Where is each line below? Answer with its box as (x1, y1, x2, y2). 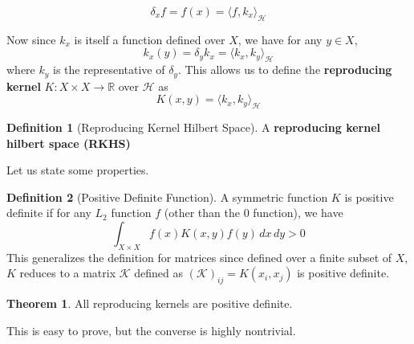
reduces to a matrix (19, 264, 116, 281)
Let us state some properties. (6, 162, 149, 178)
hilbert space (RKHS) (6, 134, 131, 151)
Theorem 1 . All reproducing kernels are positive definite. (6, 295, 293, 312)
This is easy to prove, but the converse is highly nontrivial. (6, 321, 296, 338)
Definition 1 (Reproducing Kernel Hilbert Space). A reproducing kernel (6, 119, 381, 136)
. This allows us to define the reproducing (177, 61, 392, 78)
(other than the (164, 204, 240, 221)
